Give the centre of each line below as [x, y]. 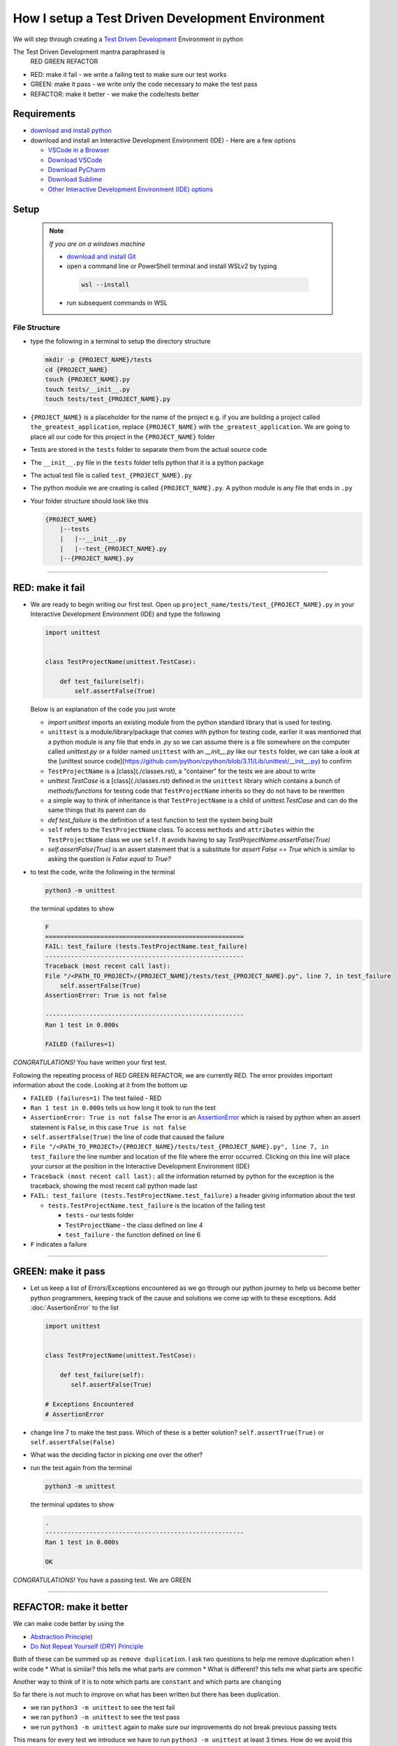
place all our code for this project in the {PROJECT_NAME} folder [123, 436]
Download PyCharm [77, 169]
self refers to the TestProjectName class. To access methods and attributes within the [181, 830]
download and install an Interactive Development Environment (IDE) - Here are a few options [163, 140]
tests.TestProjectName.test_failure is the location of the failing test [156, 1205]
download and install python [71, 131]
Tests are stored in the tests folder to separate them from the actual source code [149, 450]
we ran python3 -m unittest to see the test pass [105, 1717]
